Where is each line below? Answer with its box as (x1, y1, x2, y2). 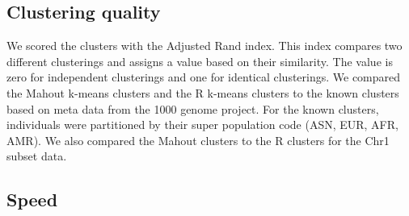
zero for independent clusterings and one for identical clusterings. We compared (6, 69, 401, 85)
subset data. (6, 147, 67, 164)
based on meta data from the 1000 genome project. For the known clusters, (6, 100, 379, 117)
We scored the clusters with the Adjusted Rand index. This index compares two (6, 37, 403, 54)
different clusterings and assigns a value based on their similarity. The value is (6, 52, 393, 69)
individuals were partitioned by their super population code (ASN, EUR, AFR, (6, 116, 398, 133)
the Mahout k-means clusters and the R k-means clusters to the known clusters (6, 84, 399, 101)
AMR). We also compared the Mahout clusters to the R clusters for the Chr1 (6, 131, 390, 148)
